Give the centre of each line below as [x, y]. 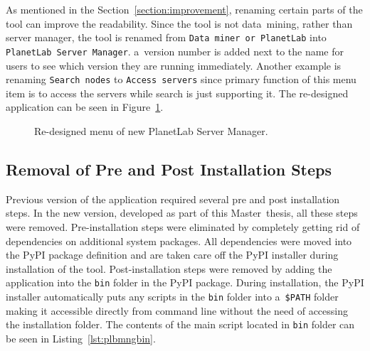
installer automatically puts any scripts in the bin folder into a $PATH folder [172, 296]
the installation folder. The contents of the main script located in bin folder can [180, 324]
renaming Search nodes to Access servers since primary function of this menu [181, 79]
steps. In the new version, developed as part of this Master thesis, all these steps [182, 213]
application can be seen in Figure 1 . [85, 107]
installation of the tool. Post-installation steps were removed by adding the [169, 268]
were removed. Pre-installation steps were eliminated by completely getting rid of [183, 226]
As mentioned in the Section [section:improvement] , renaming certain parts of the [184, 9]
